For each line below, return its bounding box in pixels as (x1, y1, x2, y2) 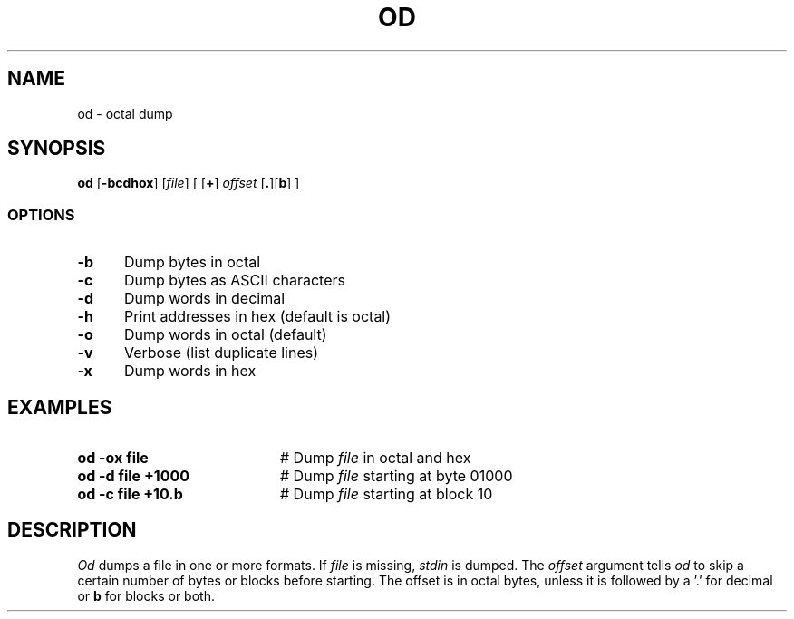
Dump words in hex (123, 362, 257, 381)
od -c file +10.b (77, 485, 183, 504)
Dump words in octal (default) (123, 325, 327, 344)
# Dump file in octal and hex (279, 449, 471, 468)
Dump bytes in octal (123, 253, 261, 272)
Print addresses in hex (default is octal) (123, 307, 392, 326)
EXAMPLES (7, 395, 112, 419)
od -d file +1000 (77, 467, 190, 486)
